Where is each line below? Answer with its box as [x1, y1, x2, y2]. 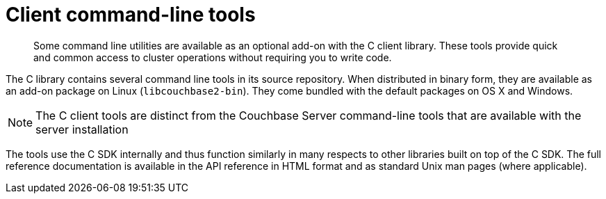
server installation [35, 122, 129, 136]
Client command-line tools [6, 3, 256, 26]
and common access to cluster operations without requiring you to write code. [33, 51, 392, 63]
